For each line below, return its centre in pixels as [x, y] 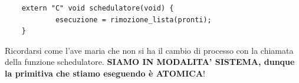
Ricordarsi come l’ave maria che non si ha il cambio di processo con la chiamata [149, 50]
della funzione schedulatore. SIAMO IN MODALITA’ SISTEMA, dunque [150, 62]
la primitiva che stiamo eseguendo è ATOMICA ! [105, 73]
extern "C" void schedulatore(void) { [98, 8]
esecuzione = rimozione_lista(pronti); [133, 20]
